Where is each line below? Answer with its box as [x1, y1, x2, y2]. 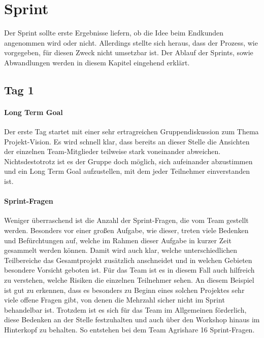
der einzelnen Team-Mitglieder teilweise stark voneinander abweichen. [4, 146, 221, 157]
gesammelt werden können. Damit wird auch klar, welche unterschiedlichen [4, 245, 237, 255]
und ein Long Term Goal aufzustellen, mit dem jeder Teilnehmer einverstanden [4, 166, 250, 176]
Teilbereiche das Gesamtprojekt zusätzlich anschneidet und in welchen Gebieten [4, 254, 252, 265]
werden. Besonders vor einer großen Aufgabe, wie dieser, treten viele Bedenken [4, 225, 249, 236]
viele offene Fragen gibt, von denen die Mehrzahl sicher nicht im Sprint [4, 294, 225, 305]
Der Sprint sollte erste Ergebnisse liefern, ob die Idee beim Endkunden [4, 27, 223, 38]
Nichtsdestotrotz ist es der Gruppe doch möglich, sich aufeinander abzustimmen [4, 156, 253, 166]
